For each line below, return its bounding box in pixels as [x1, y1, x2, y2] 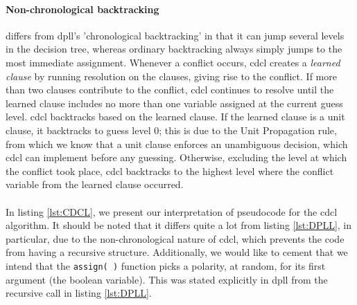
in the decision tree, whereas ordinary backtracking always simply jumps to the [6, 41, 342, 56]
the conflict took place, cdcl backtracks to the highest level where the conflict [6, 163, 334, 178]
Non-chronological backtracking [6, 1, 159, 16]
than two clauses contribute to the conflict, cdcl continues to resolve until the [6, 82, 334, 97]
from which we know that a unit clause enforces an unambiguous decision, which [6, 136, 348, 151]
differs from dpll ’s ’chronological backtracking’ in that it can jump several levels [6, 28, 345, 42]
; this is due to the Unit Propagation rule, [159, 122, 337, 137]
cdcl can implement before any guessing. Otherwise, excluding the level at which [6, 150, 347, 165]
